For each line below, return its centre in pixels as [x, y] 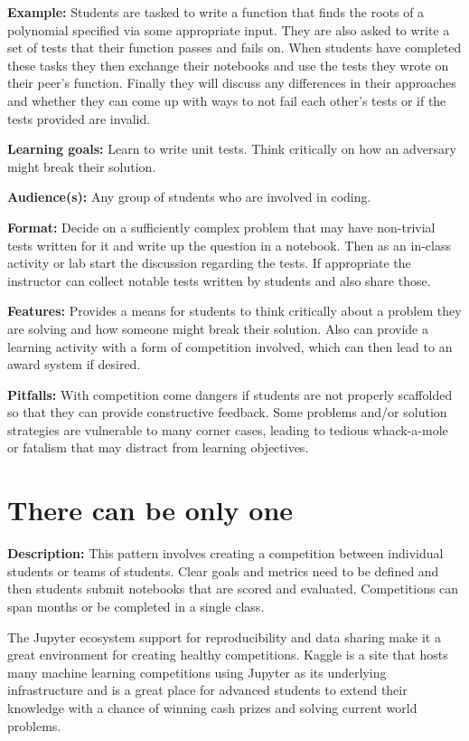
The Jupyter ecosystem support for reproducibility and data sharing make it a [224, 636]
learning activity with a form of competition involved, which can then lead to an [230, 346]
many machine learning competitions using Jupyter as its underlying [197, 672]
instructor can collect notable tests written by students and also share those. [219, 280]
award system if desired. [74, 364]
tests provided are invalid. [79, 118]
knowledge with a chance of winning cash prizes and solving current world [212, 707]
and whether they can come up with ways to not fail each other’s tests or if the [227, 100]
